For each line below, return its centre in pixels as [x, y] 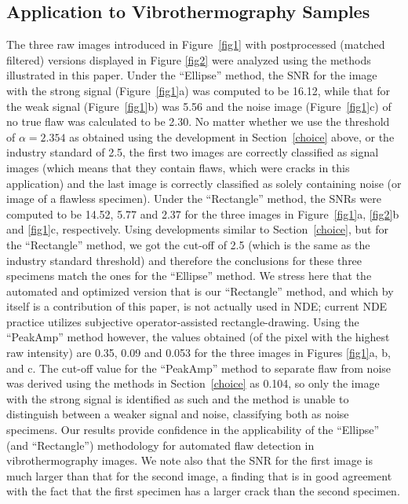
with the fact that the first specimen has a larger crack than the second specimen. [203, 491]
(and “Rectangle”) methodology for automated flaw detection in [160, 445]
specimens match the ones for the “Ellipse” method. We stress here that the [189, 276]
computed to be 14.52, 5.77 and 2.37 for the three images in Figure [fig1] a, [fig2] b [203, 213]
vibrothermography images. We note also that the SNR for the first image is [189, 460]
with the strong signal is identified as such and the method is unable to [178, 398]
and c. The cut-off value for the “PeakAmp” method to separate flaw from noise [199, 368]
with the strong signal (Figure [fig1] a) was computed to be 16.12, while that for [199, 90]
